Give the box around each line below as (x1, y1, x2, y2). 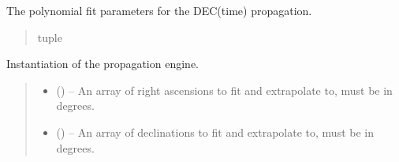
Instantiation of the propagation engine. (6, 55, 199, 72)
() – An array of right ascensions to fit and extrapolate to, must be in (56, 81, 393, 98)
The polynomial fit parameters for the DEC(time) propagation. (6, 2, 312, 18)
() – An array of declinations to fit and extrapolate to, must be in (56, 123, 374, 140)
